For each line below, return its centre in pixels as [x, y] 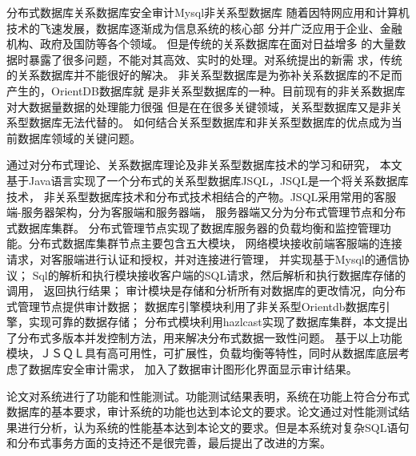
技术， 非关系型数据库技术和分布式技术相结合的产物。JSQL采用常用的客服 [202, 196]
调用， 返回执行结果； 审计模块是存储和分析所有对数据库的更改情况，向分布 [206, 291]
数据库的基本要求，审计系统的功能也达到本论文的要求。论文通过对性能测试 [202, 412]
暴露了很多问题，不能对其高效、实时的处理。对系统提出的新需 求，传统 [215, 59]
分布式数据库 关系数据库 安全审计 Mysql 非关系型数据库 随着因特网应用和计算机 [208, 12]
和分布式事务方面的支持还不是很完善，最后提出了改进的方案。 [169, 443]
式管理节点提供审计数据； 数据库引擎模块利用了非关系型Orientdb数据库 [193, 306]
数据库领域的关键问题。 [79, 137]
